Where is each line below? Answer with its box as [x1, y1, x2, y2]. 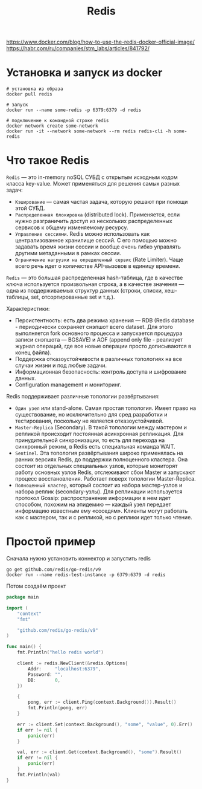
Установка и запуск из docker [6, 66, 163, 80]
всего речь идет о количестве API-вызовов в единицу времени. [14, 262, 181, 270]
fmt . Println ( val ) [17, 771, 61, 778]
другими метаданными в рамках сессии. [14, 250, 122, 257]
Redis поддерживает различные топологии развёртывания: [6, 393, 160, 400]
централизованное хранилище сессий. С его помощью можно [14, 237, 177, 244]
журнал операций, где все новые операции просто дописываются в [14, 343, 192, 350]
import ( [6, 605, 28, 611]
